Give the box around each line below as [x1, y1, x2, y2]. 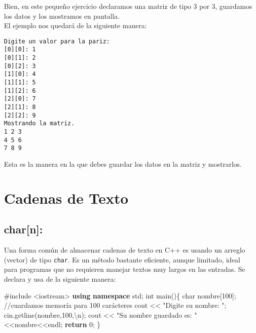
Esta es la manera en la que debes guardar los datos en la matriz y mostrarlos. [4, 158, 242, 169]
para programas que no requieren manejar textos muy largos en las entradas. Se [4, 264, 245, 274]
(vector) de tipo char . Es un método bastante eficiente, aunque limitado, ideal [4, 254, 240, 264]
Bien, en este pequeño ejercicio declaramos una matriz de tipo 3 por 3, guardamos [4, 1, 253, 11]
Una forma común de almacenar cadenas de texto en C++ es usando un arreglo [4, 245, 245, 255]
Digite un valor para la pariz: [4, 37, 110, 45]
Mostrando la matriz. [4, 120, 75, 127]
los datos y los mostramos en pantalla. [4, 10, 120, 21]
